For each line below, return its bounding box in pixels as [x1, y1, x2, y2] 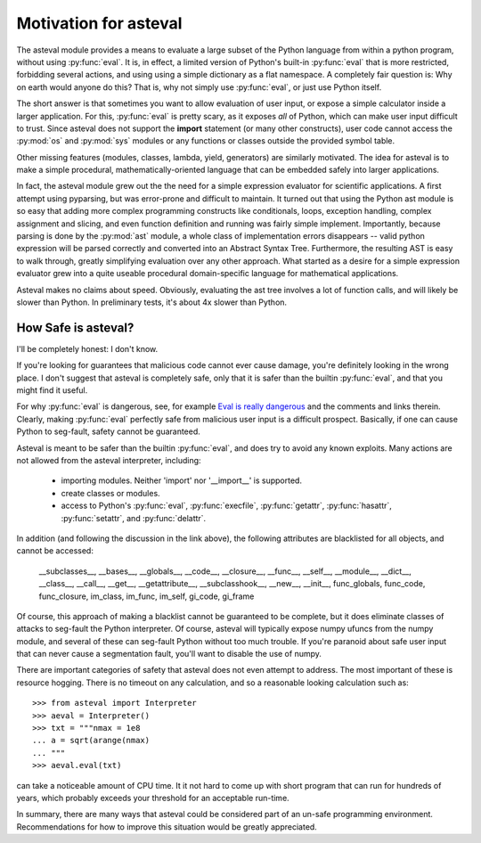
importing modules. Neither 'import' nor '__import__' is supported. [61, 475, 303, 486]
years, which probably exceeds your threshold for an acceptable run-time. [16, 792, 289, 803]
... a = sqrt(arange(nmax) [32, 735, 151, 746]
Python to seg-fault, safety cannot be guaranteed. [16, 426, 200, 437]
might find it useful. [16, 385, 88, 396]
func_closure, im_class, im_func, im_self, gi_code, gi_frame [38, 591, 255, 602]
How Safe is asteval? [16, 320, 135, 335]
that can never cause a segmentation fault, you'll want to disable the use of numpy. [16, 649, 322, 659]
